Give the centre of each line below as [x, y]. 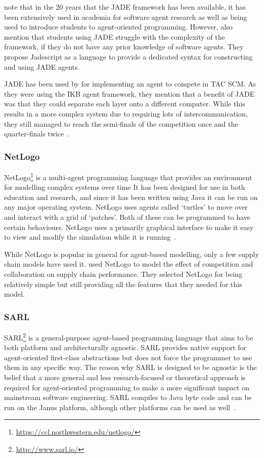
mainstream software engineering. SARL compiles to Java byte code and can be [128, 397]
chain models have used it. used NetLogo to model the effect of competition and [129, 264]
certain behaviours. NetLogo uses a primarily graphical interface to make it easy [129, 227]
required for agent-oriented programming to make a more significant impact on [127, 387]
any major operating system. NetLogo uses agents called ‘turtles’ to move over [126, 207]
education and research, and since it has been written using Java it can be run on [131, 197]
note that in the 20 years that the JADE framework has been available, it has [125, 7]
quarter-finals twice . [37, 134]
